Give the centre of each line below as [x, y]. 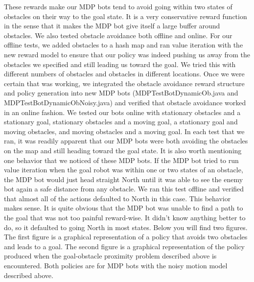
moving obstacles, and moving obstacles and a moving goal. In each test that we [124, 131]
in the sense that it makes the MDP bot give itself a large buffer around [112, 26]
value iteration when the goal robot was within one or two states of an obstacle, [124, 170]
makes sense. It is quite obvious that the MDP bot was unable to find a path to [124, 208]
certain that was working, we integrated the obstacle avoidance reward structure [124, 83]
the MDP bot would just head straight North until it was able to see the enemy [124, 179]
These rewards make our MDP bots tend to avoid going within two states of [118, 6]
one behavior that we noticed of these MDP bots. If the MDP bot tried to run [121, 160]
